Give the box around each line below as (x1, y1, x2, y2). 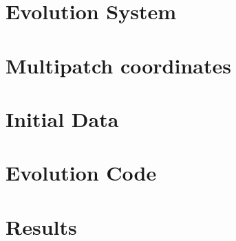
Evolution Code (6, 159, 157, 187)
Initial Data (6, 104, 119, 133)
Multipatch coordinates (6, 51, 231, 79)
